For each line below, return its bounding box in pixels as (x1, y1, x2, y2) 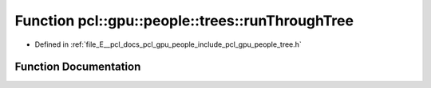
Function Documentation (14, 60, 141, 74)
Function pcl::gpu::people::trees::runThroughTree (14, 12, 354, 29)
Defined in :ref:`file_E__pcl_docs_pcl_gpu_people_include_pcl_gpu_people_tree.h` (34, 40, 302, 49)
